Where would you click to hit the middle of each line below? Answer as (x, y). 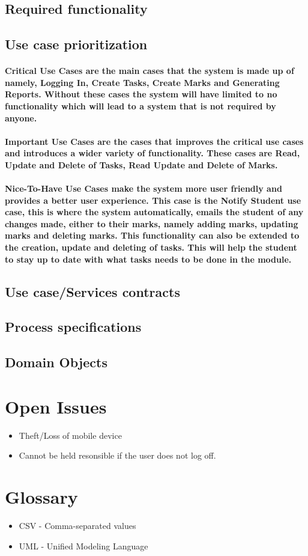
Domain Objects (56, 362)
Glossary (41, 497)
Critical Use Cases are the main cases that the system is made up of (149, 71)
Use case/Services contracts (92, 291)
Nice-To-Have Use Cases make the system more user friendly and (143, 188)
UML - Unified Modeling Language (83, 545)
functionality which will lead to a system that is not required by (140, 105)
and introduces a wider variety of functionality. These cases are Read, (152, 153)
